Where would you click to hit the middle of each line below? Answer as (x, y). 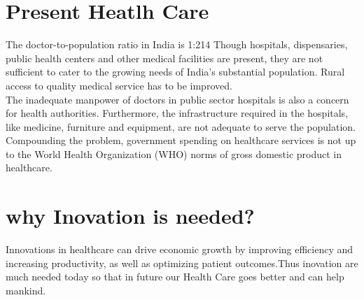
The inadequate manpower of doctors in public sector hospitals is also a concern (177, 99)
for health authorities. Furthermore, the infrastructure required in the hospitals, (177, 113)
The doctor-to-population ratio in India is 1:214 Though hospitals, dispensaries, (177, 44)
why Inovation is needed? (130, 216)
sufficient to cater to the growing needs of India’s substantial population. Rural (175, 72)
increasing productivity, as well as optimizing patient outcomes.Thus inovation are (182, 263)
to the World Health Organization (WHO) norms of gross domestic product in (174, 153)
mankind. (26, 290)
